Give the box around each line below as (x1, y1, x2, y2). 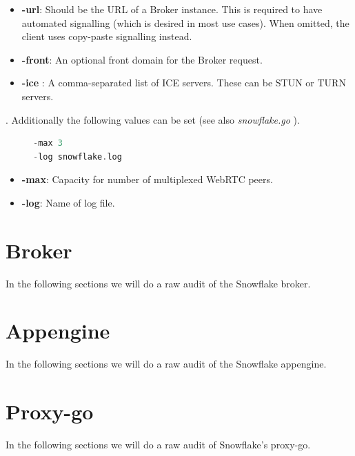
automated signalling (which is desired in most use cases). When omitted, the (21, 15, 349, 30)
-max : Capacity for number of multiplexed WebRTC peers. (21, 172, 273, 187)
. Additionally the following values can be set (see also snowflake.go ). (6, 112, 300, 126)
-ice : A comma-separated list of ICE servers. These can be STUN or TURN (21, 75, 346, 90)
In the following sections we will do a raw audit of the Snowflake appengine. (6, 357, 327, 371)
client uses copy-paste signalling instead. (21, 29, 192, 44)
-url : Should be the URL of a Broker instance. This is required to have (21, 2, 323, 16)
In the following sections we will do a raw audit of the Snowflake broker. (6, 276, 311, 290)
